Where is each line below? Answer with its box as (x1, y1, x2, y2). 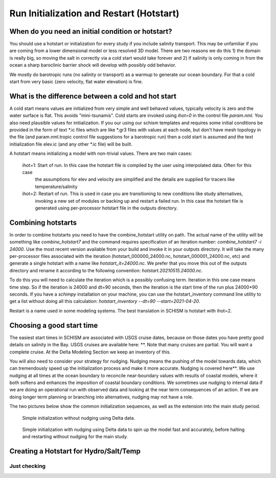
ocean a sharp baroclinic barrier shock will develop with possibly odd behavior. (9, 62, 176, 68)
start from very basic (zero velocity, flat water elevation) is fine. (9, 79, 143, 85)
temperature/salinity (35, 183, 78, 189)
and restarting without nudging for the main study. (22, 434, 128, 440)
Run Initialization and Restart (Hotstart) (9, 8, 180, 19)
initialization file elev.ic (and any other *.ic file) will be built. (9, 141, 133, 147)
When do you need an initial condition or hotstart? (9, 27, 172, 36)
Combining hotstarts (9, 218, 77, 227)
